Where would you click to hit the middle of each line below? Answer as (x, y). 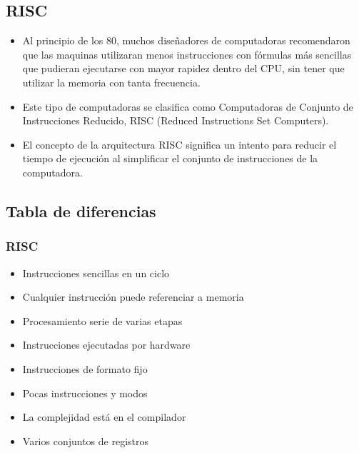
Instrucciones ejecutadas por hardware (106, 345)
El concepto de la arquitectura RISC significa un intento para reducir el (179, 144)
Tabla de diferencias (81, 210)
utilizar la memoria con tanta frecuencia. (111, 82)
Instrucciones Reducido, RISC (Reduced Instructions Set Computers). (176, 120)
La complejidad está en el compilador (104, 417)
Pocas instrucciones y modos (85, 393)
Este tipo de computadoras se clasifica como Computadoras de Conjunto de (188, 106)
